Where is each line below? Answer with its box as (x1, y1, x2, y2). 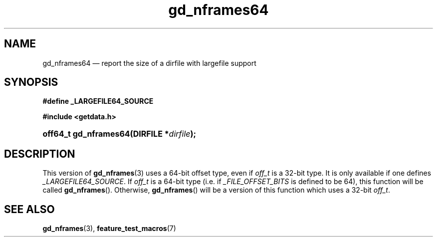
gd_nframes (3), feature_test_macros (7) (42, 224, 176, 233)
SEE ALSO (4, 203, 55, 216)
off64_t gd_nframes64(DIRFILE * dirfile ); (42, 129, 196, 139)
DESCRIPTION (4, 147, 75, 160)
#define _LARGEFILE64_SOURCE (42, 97, 154, 106)
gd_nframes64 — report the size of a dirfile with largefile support (42, 58, 256, 67)
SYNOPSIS (4, 76, 58, 89)
